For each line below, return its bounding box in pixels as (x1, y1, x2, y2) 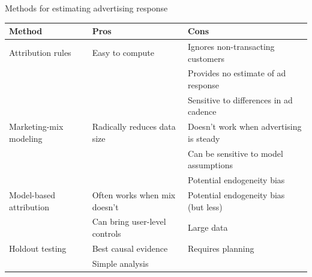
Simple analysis (92, 257, 149, 269)
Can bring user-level (92, 215, 166, 228)
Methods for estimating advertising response (5, 2, 168, 14)
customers (188, 52, 224, 64)
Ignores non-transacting (188, 40, 275, 52)
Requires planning (188, 242, 254, 254)
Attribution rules (9, 46, 71, 58)
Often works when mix (92, 188, 176, 201)
